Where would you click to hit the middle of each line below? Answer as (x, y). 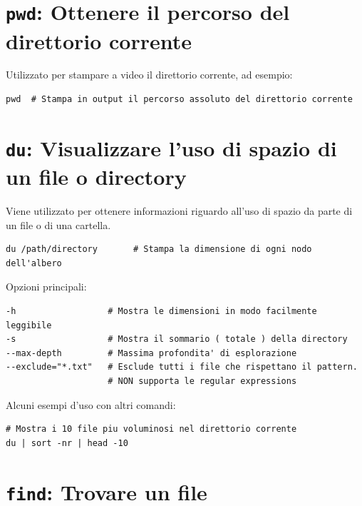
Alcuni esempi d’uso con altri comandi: (91, 404)
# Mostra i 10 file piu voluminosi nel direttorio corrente (151, 429)
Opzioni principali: (46, 287)
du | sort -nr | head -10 (67, 443)
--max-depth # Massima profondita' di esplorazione (151, 353)
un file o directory (96, 177)
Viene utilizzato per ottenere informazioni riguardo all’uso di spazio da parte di (179, 211)
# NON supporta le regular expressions (202, 381)
